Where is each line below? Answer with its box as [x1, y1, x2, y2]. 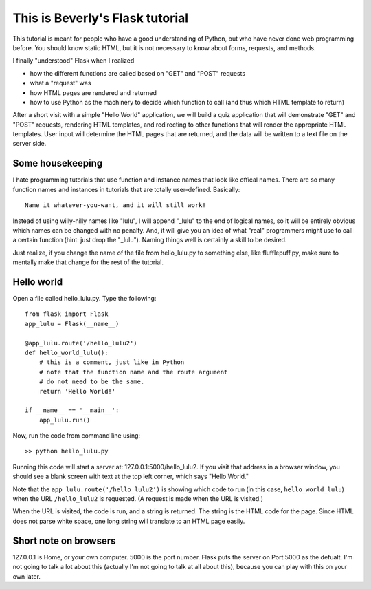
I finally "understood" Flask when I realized [12, 56, 135, 65]
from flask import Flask [25, 310, 109, 318]
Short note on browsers [12, 535, 116, 546]
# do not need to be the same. [38, 378, 145, 385]
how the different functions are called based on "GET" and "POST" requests [30, 69, 246, 77]
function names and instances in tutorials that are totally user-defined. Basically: [12, 185, 240, 193]
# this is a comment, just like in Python [38, 358, 185, 366]
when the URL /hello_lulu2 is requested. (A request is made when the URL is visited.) [12, 495, 264, 503]
